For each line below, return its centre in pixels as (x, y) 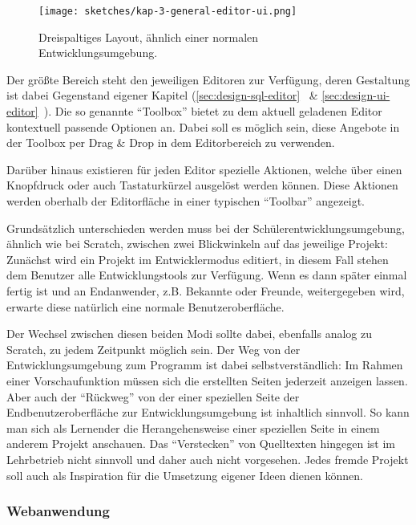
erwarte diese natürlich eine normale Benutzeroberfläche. (145, 306)
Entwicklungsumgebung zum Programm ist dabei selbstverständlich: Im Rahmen (205, 365)
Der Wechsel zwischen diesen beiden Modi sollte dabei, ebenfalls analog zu (189, 334)
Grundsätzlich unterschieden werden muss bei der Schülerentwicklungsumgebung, (206, 228)
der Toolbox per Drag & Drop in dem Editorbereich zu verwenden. (171, 142)
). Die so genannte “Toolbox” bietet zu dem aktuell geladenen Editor (213, 111)
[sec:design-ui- (356, 95)
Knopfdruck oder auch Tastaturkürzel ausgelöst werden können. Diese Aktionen (202, 185)
